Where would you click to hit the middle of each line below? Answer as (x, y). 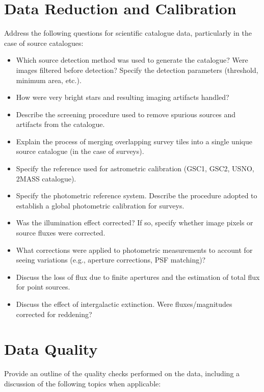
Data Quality (51, 349)
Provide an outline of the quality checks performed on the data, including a (122, 373)
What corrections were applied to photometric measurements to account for (134, 250)
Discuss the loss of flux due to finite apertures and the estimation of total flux (138, 277)
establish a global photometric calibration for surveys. (100, 205)
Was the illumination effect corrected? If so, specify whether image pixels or (135, 223)
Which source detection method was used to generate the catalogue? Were (132, 60)
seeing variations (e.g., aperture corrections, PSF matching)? (111, 260)
